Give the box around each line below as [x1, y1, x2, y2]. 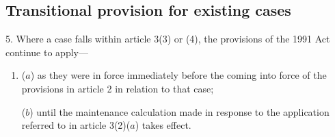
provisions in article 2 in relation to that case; [21, 81, 214, 95]
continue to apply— [5, 45, 88, 59]
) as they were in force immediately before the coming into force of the [30, 68, 327, 82]
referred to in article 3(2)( [21, 118, 131, 132]
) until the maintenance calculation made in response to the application [29, 104, 330, 119]
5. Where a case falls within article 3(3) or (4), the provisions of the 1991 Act [5, 32, 330, 46]
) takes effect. [135, 118, 191, 132]
